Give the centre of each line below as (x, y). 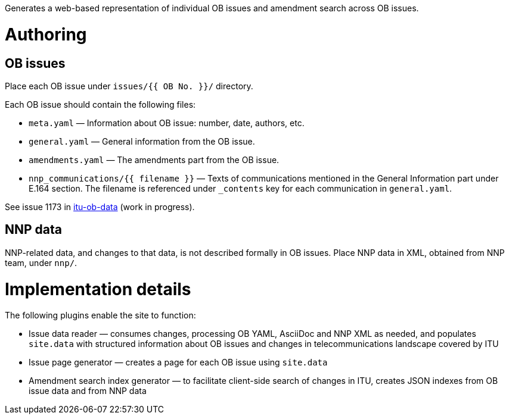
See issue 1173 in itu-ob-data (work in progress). (100, 207)
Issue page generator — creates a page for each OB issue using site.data (178, 362)
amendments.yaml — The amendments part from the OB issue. (154, 160)
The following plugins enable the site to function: (100, 315)
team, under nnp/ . (41, 262)
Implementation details (98, 289)
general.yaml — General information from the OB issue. (142, 141)
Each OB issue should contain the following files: (100, 104)
